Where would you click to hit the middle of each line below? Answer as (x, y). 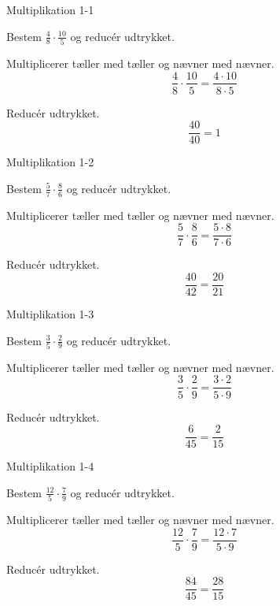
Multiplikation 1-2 (50, 162)
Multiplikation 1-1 (50, 9)
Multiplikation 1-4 (50, 466)
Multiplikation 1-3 (50, 313)
